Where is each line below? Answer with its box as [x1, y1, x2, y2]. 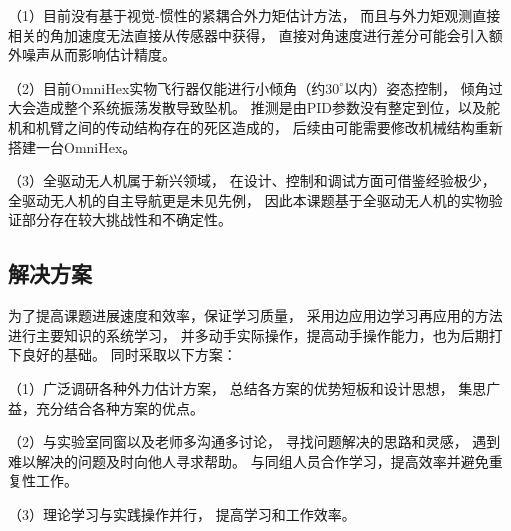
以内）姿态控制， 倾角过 [344, 77, 503, 98]
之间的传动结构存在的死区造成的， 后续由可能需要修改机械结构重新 [63, 116, 503, 137]
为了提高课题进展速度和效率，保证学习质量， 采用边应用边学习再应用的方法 [8, 305, 503, 326]
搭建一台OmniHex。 [8, 136, 137, 157]
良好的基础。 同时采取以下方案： [21, 344, 237, 365]
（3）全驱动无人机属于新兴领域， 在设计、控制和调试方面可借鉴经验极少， [8, 170, 496, 191]
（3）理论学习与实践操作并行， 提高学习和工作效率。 [8, 503, 356, 524]
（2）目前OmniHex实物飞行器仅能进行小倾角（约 [8, 77, 326, 98]
